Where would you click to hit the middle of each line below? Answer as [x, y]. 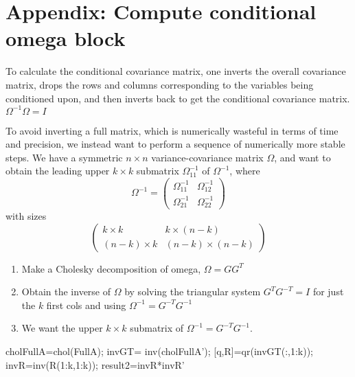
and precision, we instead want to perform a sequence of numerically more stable [175, 144]
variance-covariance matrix [207, 157]
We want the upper [62, 328]
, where [245, 171]
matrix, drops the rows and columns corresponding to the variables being [160, 84]
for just [328, 292]
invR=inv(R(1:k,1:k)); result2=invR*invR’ [95, 364]
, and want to [302, 157]
